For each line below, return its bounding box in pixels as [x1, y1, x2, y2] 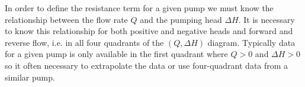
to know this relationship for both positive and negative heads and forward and [5, 25, 293, 37]
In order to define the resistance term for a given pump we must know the [5, 2, 274, 14]
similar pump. [5, 71, 55, 83]
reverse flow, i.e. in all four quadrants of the [5, 36, 164, 48]
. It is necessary [238, 13, 295, 25]
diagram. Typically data [207, 36, 296, 48]
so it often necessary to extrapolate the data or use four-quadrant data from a [5, 59, 288, 71]
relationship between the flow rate [5, 13, 128, 25]
